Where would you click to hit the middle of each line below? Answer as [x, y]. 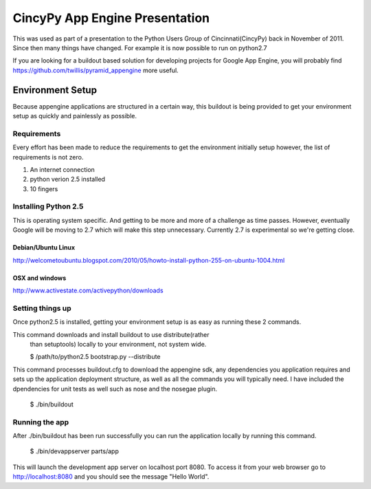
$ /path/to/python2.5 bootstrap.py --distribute [95, 357]
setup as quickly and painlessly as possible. [75, 116]
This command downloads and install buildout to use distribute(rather [111, 334]
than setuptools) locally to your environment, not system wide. [118, 344]
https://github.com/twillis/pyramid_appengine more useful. [95, 70]
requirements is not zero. [48, 157]
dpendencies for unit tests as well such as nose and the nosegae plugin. [115, 389]
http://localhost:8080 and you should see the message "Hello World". [111, 477]
